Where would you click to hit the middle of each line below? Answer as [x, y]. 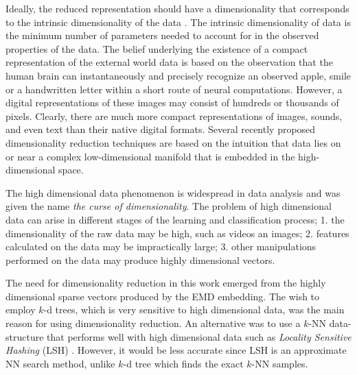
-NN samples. [280, 363]
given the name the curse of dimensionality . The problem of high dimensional [169, 206]
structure [25, 336]
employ [21, 310]
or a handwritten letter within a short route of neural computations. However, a [174, 89]
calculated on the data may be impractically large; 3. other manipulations [161, 246]
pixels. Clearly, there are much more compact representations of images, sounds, [174, 116]
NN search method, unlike [60, 363]
